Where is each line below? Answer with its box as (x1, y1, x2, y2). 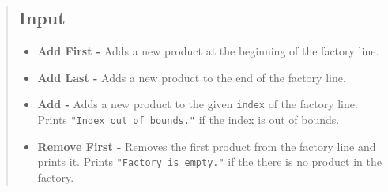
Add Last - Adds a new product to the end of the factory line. (37, 69, 346, 85)
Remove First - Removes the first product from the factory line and (37, 137, 376, 154)
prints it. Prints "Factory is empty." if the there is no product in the (37, 153, 382, 170)
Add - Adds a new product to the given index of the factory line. (37, 96, 358, 112)
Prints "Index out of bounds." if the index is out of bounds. (37, 111, 340, 128)
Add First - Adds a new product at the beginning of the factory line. (37, 43, 379, 59)
